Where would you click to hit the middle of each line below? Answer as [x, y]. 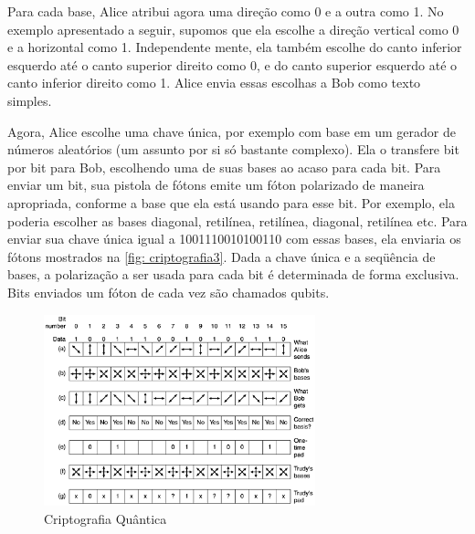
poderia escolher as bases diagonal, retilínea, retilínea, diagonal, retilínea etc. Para [237, 220]
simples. [30, 100]
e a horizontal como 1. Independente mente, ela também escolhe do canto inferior [235, 47]
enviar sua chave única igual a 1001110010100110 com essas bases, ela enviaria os [234, 239]
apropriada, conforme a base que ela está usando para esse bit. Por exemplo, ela [231, 202]
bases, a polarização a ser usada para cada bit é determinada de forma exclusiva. [233, 274]
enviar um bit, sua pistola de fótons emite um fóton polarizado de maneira [216, 185]
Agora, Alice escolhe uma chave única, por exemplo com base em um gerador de [232, 131]
